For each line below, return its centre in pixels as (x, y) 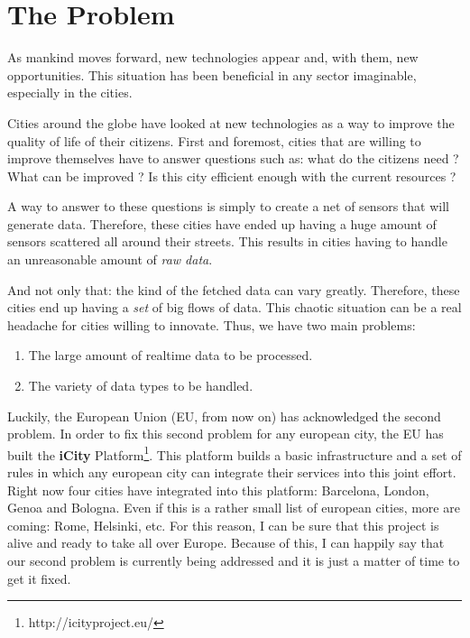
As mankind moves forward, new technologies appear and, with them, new (213, 57)
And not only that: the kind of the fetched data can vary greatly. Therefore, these (234, 289)
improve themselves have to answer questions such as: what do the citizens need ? (233, 158)
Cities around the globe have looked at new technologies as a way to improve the (231, 122)
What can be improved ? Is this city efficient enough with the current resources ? (232, 176)
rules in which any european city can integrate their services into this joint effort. (232, 472)
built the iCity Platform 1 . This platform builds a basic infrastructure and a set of (235, 453)
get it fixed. (39, 578)
